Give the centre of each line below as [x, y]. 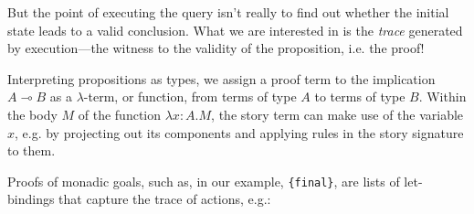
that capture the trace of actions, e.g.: [165, 199]
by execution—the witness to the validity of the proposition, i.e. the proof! [216, 48]
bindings [31, 199]
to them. [32, 150]
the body [32, 114]
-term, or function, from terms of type [190, 96]
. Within [442, 96]
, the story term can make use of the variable [337, 114]
